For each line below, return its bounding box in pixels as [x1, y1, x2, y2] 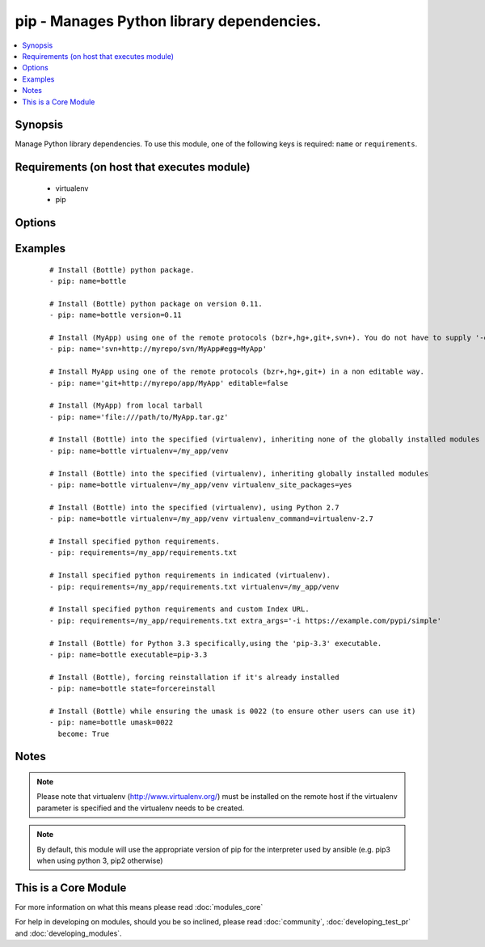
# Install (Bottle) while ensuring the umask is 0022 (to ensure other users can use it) [49, 706, 416, 716]
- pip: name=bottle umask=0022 [49, 718, 174, 727]
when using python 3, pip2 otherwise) [36, 856, 163, 865]
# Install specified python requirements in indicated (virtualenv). [49, 571, 331, 580]
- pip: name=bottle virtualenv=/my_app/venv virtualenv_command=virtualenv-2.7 [49, 514, 373, 523]
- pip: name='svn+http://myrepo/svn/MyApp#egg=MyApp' [49, 345, 267, 353]
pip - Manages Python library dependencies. [15, 12, 322, 30]
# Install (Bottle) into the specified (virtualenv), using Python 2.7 [49, 502, 339, 512]
